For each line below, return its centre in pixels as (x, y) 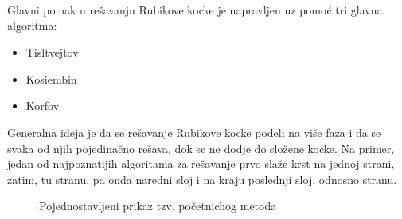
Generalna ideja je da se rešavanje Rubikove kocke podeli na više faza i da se (194, 132)
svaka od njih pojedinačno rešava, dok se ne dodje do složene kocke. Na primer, (201, 148)
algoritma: (32, 25)
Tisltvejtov (52, 52)
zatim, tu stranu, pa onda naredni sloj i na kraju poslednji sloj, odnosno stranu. (202, 179)
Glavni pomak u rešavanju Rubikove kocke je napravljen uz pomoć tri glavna (195, 10)
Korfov (43, 106)
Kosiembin (51, 78)
